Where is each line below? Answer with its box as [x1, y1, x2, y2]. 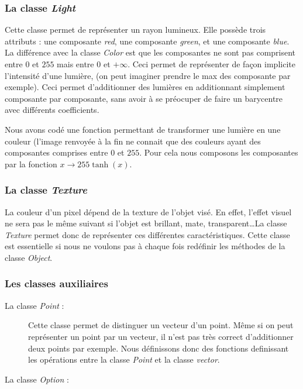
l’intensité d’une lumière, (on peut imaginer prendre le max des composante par [5, 69, 291, 81]
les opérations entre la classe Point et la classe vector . [28, 353, 220, 366]
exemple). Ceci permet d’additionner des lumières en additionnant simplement [5, 81, 285, 93]
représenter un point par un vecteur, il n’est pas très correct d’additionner [28, 330, 294, 342]
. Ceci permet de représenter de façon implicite [128, 58, 295, 70]
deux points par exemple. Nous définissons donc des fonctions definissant [28, 342, 289, 354]
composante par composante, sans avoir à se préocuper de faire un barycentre [5, 92, 283, 104]
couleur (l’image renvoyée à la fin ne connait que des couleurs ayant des [5, 135, 261, 147]
